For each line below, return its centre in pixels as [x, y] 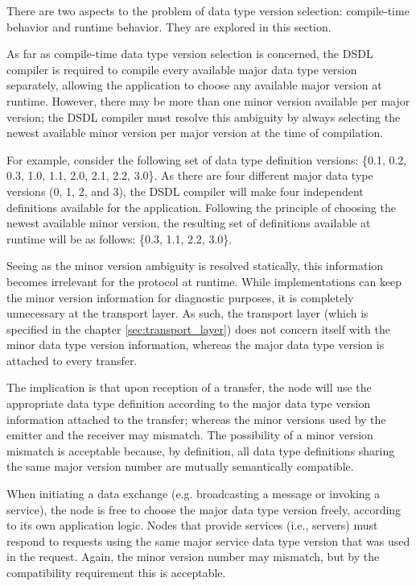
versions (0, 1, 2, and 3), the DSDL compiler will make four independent [185, 191]
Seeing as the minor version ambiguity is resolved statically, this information [195, 266]
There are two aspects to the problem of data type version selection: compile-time [208, 10]
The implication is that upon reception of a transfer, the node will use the [189, 387]
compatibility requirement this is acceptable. [116, 572]
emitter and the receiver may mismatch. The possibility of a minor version [190, 435]
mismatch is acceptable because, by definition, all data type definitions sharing [201, 450]
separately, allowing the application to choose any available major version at [194, 85]
